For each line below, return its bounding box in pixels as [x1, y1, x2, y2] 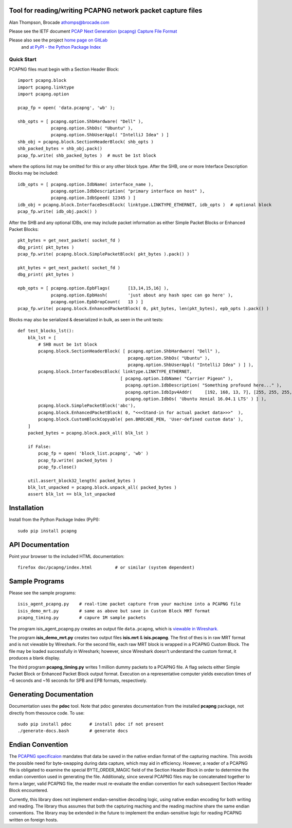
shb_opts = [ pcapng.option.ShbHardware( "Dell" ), [18, 118, 144, 124]
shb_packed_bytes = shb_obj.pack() [18, 146, 103, 151]
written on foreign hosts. [9, 817, 58, 823]
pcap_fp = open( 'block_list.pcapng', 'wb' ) [38, 451, 148, 456]
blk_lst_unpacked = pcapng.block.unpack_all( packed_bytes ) [27, 485, 177, 490]
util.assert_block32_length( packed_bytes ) [27, 478, 136, 483]
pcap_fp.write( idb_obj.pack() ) [18, 209, 97, 214]
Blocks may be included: [9, 170, 58, 176]
